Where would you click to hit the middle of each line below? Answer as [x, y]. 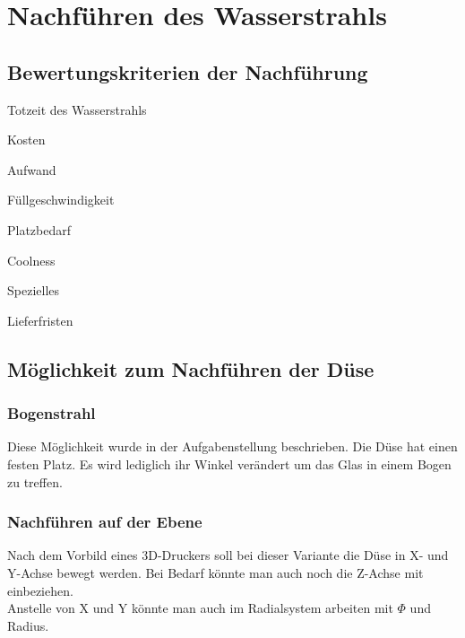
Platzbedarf [39, 229]
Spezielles [34, 290]
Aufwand [32, 169]
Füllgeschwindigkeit [61, 200]
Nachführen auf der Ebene [105, 522]
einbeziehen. [40, 590]
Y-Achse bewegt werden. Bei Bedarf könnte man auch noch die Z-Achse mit [215, 572]
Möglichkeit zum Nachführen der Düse [191, 368]
